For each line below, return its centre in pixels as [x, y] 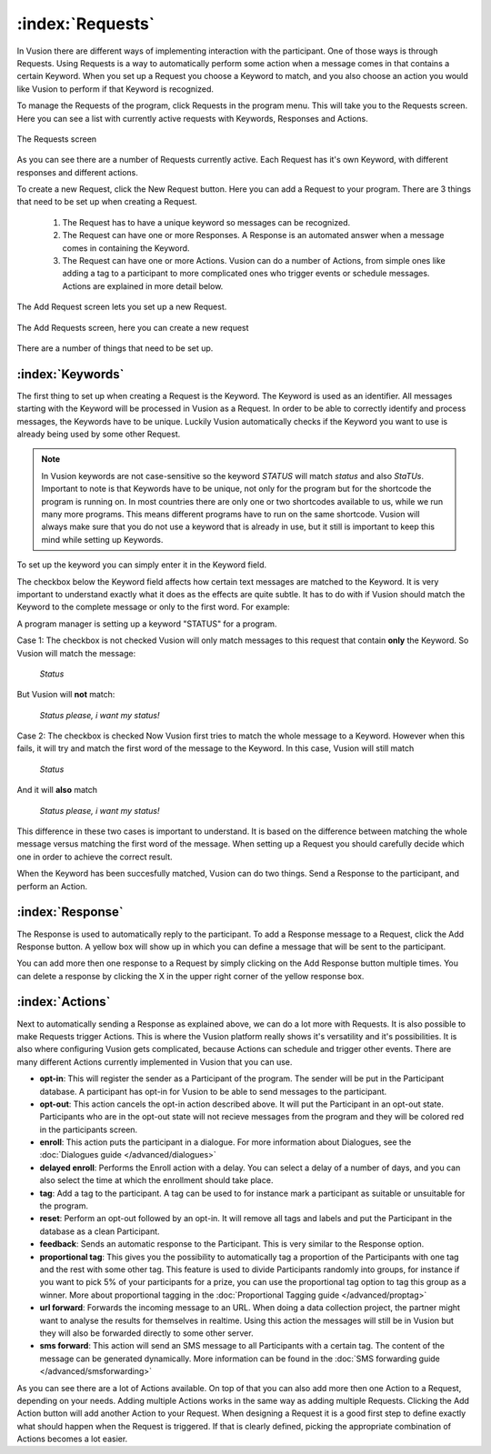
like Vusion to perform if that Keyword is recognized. [115, 89]
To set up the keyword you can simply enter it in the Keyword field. [142, 565]
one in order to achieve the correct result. [95, 857]
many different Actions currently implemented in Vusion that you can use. [155, 1062]
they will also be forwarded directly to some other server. [146, 1333]
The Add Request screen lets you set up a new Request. [122, 307]
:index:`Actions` [64, 1002]
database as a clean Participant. [100, 1231]
